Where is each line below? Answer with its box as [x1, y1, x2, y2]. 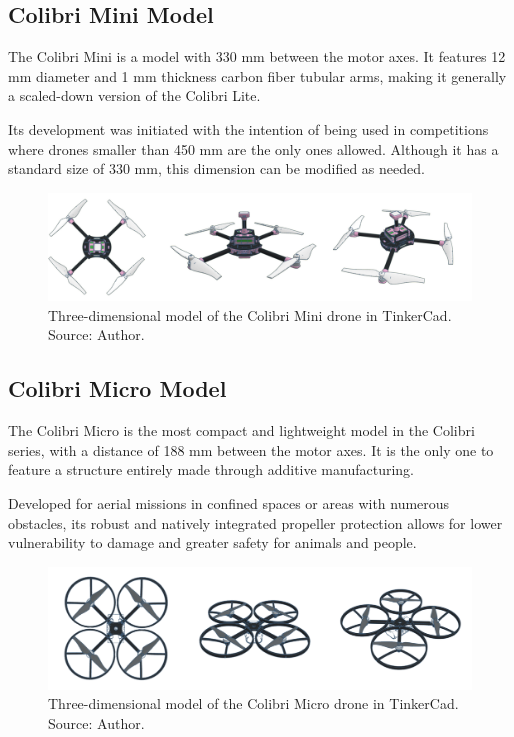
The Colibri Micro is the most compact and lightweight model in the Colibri [8, 420, 475, 441]
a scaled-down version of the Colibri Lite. [8, 85, 261, 106]
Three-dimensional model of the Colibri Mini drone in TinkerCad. [48, 304, 452, 325]
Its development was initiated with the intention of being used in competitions [8, 118, 489, 139]
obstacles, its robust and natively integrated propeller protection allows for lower [8, 512, 503, 533]
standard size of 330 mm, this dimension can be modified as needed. [8, 158, 425, 179]
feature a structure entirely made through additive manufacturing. [8, 459, 414, 480]
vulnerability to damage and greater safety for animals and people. [8, 532, 417, 553]
